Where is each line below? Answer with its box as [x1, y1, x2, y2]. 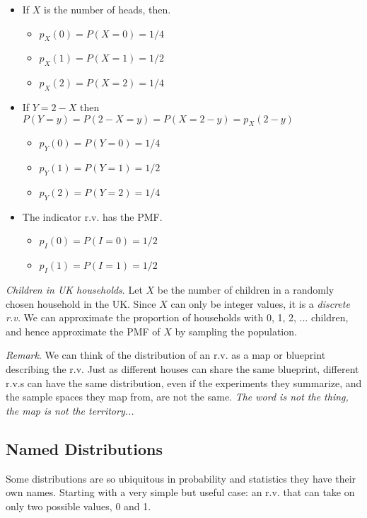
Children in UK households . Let [6, 282, 143, 297]
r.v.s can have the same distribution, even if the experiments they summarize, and [6, 375, 362, 390]
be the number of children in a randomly [157, 282, 334, 297]
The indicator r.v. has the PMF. [22, 209, 163, 224]
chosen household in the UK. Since [6, 296, 156, 311]
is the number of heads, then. [44, 2, 171, 16]
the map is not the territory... [6, 403, 134, 418]
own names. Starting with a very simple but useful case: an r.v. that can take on [6, 485, 355, 500]
